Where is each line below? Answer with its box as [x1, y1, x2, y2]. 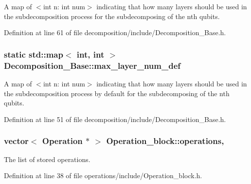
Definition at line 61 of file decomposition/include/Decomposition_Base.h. [4, 27, 226, 38]
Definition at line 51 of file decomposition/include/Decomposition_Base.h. [4, 114, 226, 124]
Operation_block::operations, [106, 135, 224, 147]
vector [4, 135, 29, 147]
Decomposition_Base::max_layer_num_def [4, 59, 181, 71]
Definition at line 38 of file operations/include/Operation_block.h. [4, 170, 202, 181]
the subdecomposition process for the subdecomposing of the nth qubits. [4, 11, 220, 21]
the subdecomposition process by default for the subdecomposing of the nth [4, 88, 230, 98]
